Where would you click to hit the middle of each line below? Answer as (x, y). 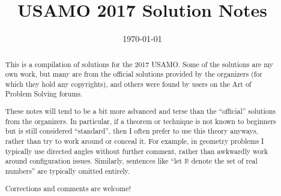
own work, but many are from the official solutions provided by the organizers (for (134, 74)
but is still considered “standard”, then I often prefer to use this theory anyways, (131, 131)
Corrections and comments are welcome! (68, 188)
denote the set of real (224, 161)
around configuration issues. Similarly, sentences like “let (94, 161)
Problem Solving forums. (44, 94)
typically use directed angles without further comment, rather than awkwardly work (137, 151)
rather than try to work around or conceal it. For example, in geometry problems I (134, 141)
